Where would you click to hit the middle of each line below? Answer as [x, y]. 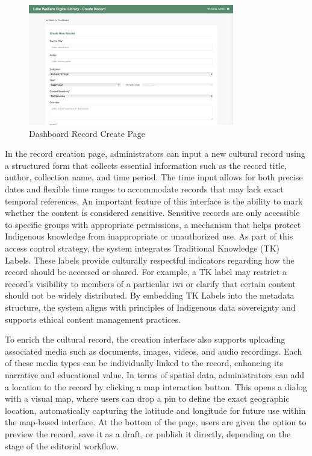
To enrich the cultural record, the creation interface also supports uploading [145, 339]
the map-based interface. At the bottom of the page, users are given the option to [156, 422]
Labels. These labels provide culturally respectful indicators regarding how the [150, 260]
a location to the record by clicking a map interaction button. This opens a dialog [156, 386]
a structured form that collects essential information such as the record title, [146, 165]
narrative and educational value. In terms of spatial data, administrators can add [155, 374]
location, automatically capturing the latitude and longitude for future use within [155, 410]
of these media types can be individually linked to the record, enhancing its [144, 363]
